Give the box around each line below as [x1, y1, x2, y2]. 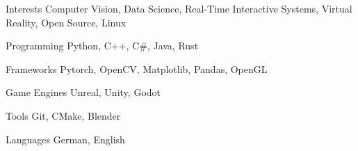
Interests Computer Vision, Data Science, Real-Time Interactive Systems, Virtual [6, 1, 352, 15]
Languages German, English [6, 132, 125, 146]
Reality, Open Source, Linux [6, 15, 127, 29]
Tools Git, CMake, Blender [6, 108, 121, 122]
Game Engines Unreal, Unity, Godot [6, 85, 161, 100]
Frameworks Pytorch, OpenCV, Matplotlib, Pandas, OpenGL [6, 61, 268, 76]
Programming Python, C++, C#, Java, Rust [6, 38, 199, 53]
